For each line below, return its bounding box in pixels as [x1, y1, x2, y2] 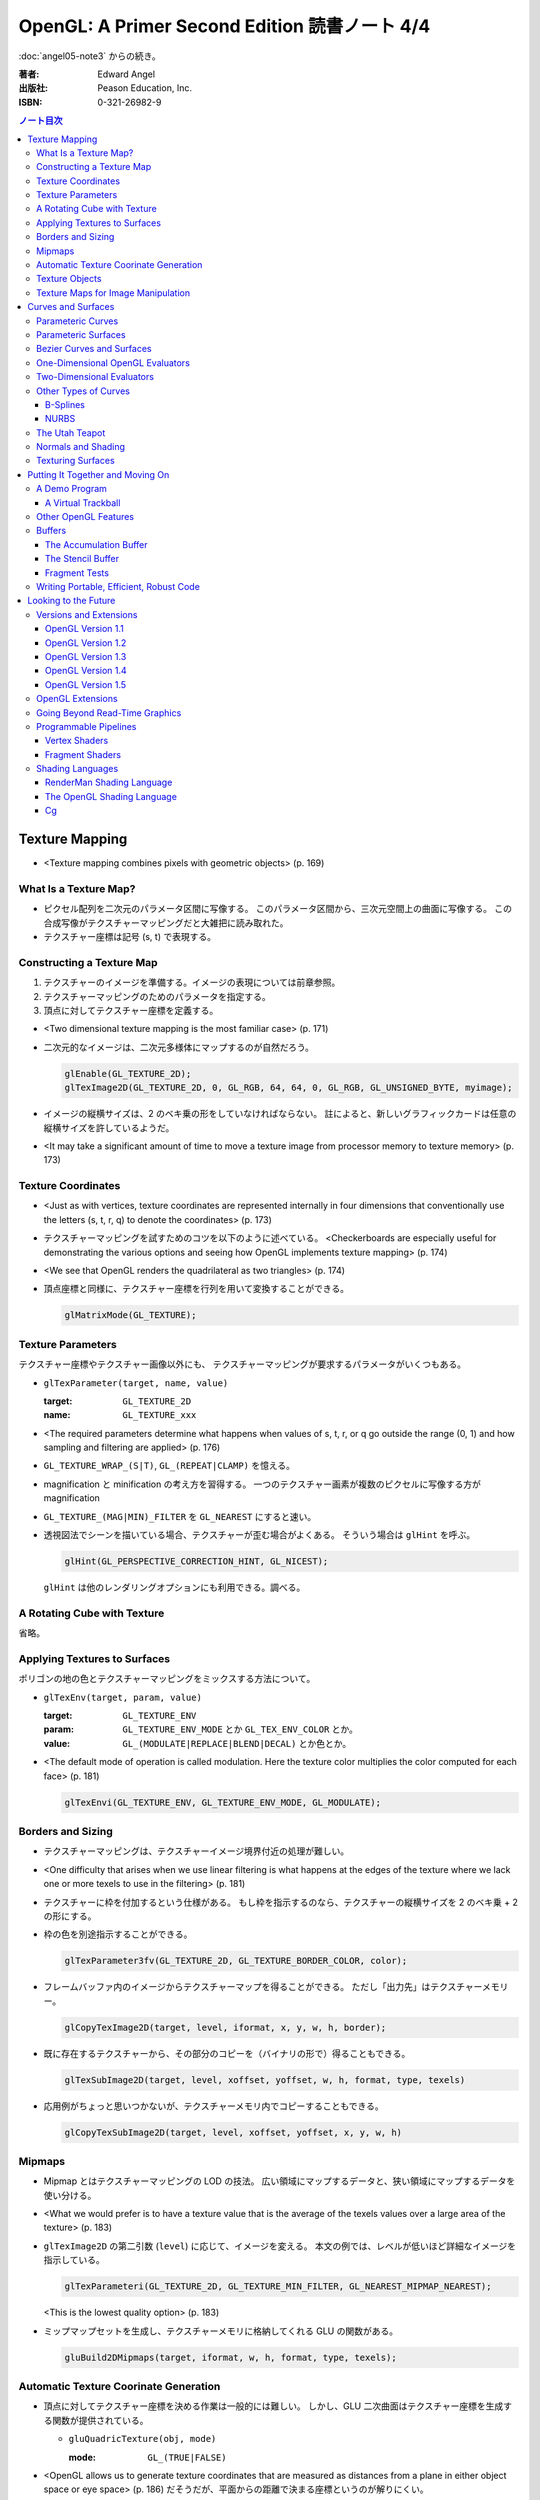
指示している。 [43, 2254, 105, 2266]
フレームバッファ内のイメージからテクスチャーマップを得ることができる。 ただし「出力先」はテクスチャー [43, 1981, 483, 1993]
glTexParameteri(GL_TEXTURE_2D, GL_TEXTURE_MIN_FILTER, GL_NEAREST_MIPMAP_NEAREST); [64, 2281, 492, 2292]
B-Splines [45, 398, 85, 410]
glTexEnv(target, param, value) [43, 1691, 202, 1703]
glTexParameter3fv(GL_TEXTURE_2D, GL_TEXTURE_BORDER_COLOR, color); [64, 1955, 408, 1967]
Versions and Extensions [36, 608, 138, 620]
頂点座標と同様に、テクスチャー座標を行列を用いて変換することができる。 [43, 1283, 350, 1295]
